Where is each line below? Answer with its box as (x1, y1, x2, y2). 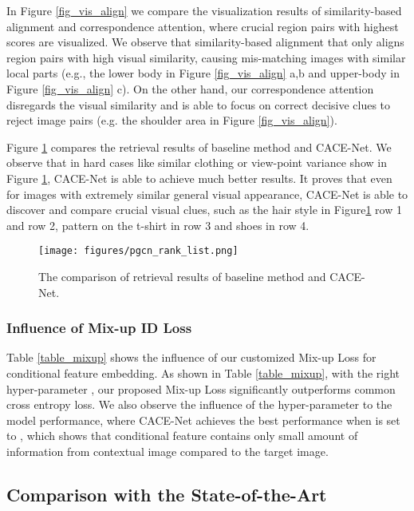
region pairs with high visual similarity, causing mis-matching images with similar (6, 49, 406, 65)
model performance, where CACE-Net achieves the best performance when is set (6, 411, 400, 428)
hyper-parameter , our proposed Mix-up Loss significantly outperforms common (6, 380, 396, 397)
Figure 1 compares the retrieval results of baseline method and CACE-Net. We (6, 138, 392, 155)
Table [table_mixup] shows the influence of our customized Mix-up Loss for (6, 349, 377, 366)
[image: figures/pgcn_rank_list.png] (38, 245, 239, 257)
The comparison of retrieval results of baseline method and (38, 267, 326, 284)
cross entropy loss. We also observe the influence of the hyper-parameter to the (6, 396, 392, 413)
